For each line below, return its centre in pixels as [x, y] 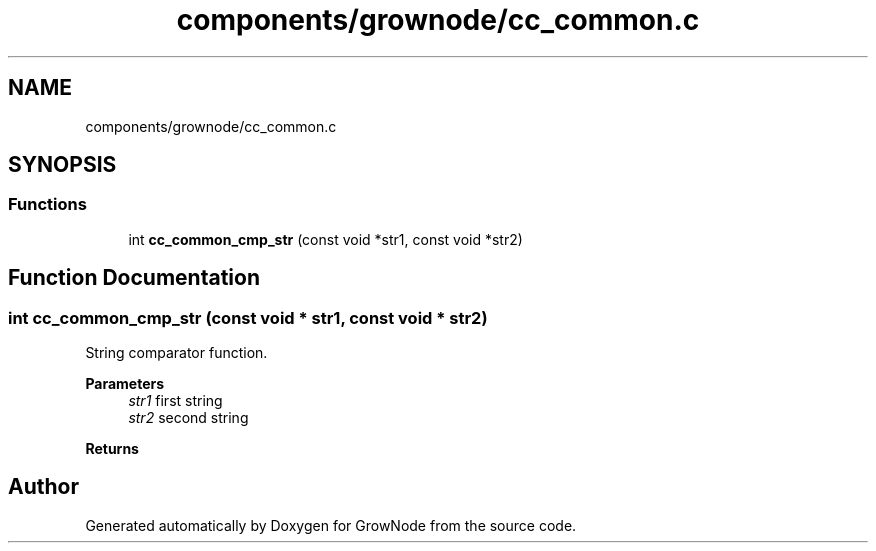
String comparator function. [176, 353]
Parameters [125, 384]
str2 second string [188, 418]
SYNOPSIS [62, 165]
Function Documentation [134, 278]
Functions [47, 204]
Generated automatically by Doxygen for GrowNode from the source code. [331, 525]
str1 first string [175, 401]
